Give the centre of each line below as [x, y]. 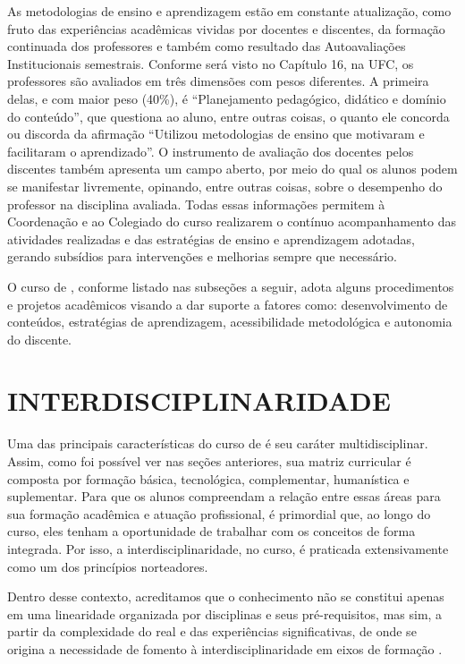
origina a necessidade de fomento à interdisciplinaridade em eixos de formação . [225, 648]
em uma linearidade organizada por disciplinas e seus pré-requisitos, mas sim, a [225, 613]
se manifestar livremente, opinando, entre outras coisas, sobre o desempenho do [225, 186]
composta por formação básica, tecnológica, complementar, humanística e [208, 478]
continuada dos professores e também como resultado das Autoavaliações [207, 46]
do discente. [40, 339]
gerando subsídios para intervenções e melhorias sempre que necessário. [202, 256]
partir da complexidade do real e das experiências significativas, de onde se [212, 631]
